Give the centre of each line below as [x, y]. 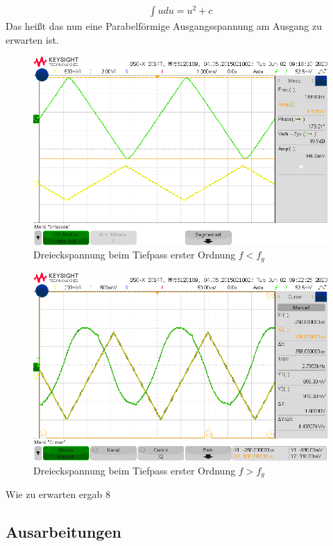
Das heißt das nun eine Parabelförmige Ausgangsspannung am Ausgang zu [164, 26]
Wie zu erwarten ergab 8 [58, 494]
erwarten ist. [32, 39]
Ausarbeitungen [63, 532]
